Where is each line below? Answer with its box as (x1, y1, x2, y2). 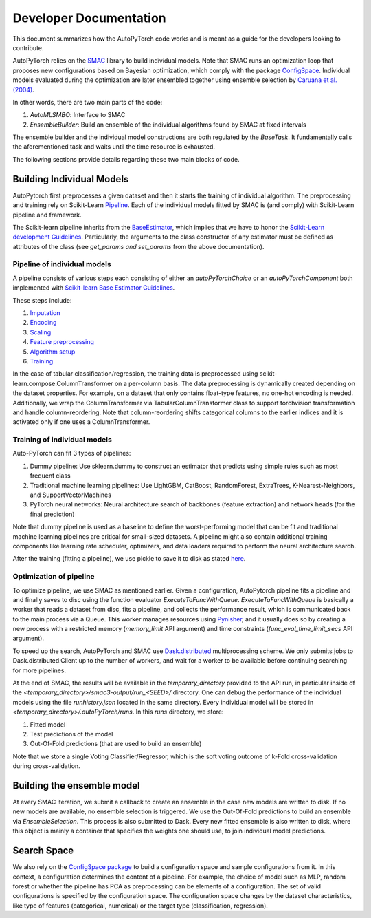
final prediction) (30, 510, 75, 518)
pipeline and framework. (12, 211, 82, 219)
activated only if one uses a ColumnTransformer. (12, 418, 150, 426)
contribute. (12, 43, 44, 52)
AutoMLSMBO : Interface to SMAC (30, 111, 126, 119)
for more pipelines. (12, 666, 67, 674)
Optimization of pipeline (12, 572, 95, 581)
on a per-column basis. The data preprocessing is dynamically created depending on (114, 379, 356, 387)
